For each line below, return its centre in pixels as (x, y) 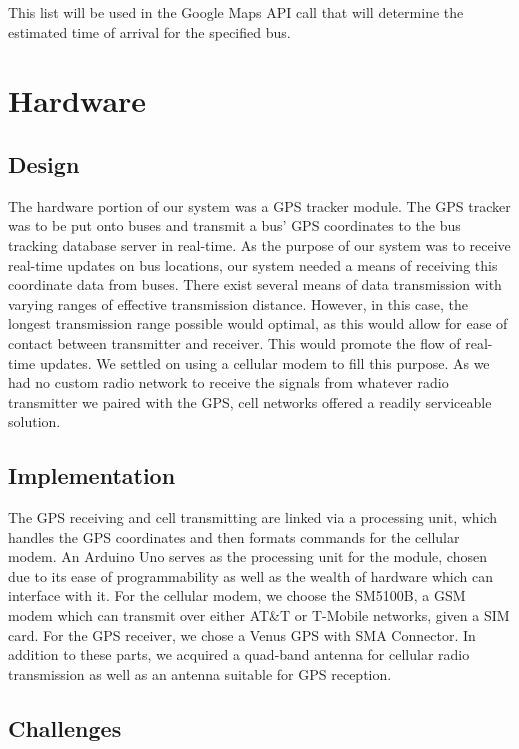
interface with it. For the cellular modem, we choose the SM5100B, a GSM (237, 595)
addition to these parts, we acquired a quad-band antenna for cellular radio (239, 654)
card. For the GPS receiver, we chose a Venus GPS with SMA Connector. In (242, 634)
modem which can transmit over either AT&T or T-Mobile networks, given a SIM (259, 615)
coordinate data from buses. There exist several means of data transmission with (255, 284)
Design (44, 163)
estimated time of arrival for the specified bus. (149, 31)
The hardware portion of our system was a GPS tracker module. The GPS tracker (259, 205)
